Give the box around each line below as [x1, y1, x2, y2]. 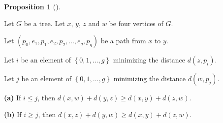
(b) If [4, 109, 22, 119]
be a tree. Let [24, 18, 65, 28]
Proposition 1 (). [4, 1, 61, 11]
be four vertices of [109, 18, 163, 28]
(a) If [4, 92, 21, 103]
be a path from [100, 35, 146, 46]
